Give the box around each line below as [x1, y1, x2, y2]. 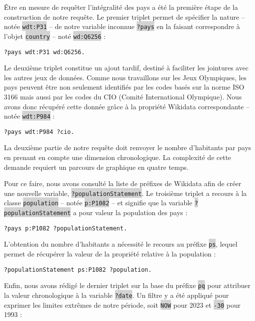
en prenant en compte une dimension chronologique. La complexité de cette [4, 152, 231, 162]
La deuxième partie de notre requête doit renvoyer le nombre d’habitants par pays [4, 142, 252, 153]
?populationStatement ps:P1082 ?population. [4, 266, 152, 273]
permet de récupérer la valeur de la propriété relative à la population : [4, 249, 216, 259]
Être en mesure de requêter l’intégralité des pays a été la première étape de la [4, 2, 238, 12]
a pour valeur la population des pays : [73, 207, 188, 218]
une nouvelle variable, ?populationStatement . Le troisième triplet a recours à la [4, 188, 247, 198]
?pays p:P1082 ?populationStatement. [4, 225, 127, 232]
